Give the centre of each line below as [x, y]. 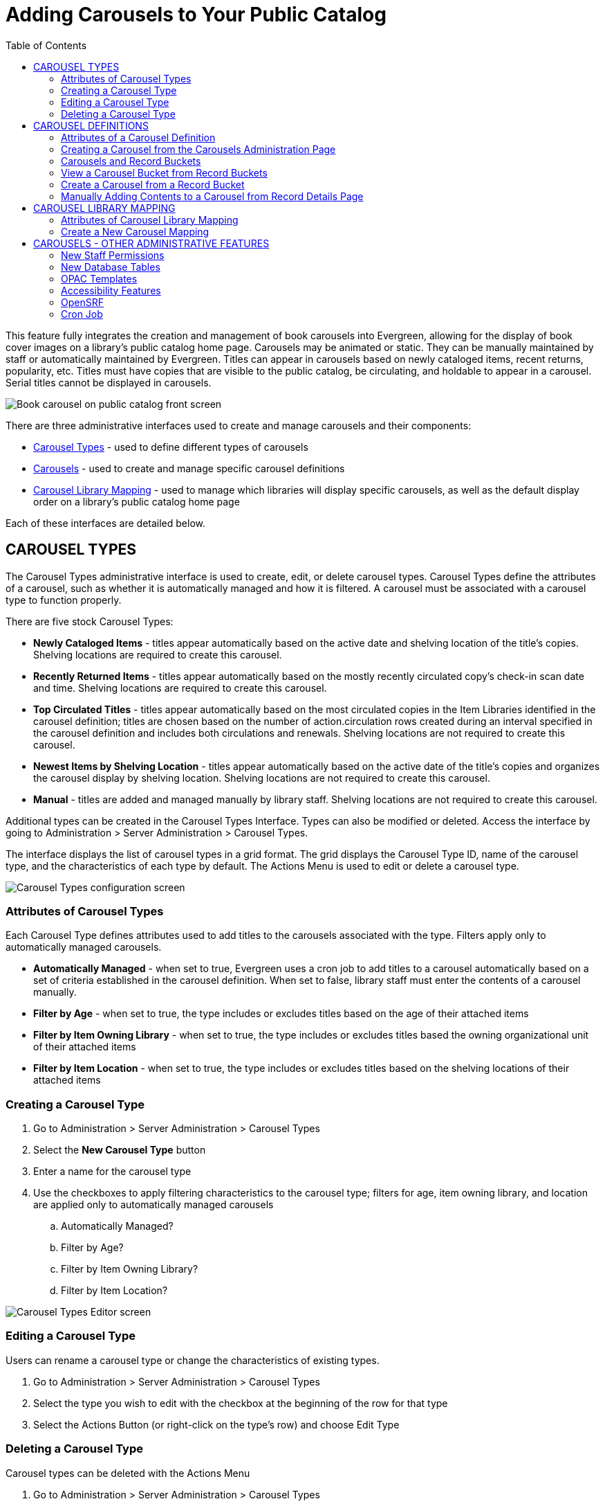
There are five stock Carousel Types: [90, 621]
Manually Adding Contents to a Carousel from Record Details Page [212, 196]
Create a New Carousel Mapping [135, 231]
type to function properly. [64, 600]
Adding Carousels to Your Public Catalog [196, 15]
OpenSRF [82, 302]
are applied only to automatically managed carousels [153, 1205]
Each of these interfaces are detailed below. [106, 523]
